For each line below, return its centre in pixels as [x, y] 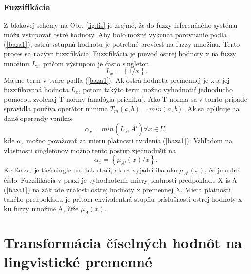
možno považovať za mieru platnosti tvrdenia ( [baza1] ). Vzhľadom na [129, 141]
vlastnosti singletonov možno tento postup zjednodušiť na [90, 150]
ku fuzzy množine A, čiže [41, 208]
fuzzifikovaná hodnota [36, 89]
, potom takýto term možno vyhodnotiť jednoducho [155, 89]
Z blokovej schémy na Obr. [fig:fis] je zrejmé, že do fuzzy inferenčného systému [121, 25]
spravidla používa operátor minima [56, 108]
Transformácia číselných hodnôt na [123, 242]
